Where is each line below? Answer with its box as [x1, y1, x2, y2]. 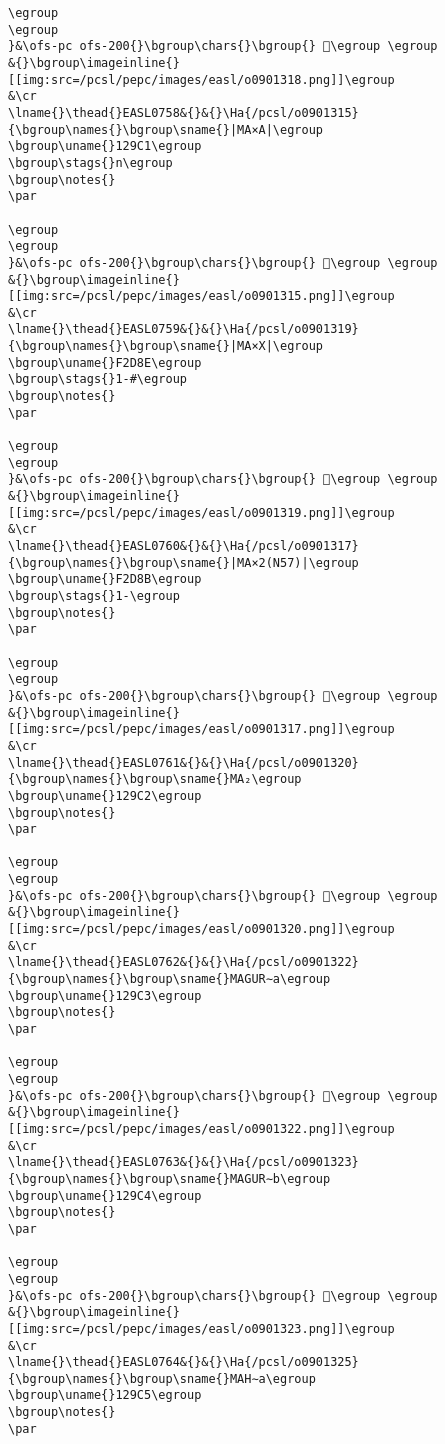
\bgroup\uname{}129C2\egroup [8, 788, 202, 803]
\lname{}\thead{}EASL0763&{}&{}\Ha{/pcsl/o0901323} [8, 1155, 359, 1170]
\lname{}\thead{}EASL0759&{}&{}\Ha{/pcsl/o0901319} [8, 322, 359, 337]
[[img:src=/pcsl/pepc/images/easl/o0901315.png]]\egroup [8, 289, 395, 304]
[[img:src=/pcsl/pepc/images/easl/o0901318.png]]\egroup [8, 72, 395, 87]
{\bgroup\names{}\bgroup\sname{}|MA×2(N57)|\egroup [8, 555, 359, 570]
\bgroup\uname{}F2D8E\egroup [8, 355, 202, 370]
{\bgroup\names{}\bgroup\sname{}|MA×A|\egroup [8, 122, 323, 137]
